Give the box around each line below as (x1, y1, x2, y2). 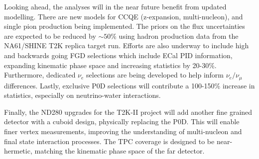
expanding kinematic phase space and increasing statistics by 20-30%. (4, 60, 217, 70)
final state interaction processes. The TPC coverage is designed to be (4, 136, 215, 146)
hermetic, (4, 146, 32, 156)
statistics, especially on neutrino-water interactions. (4, 90, 161, 100)
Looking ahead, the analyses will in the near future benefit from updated (4, 1, 227, 11)
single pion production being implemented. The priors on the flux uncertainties (4, 21, 245, 31)
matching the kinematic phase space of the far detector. (34, 146, 205, 156)
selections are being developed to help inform (86, 70, 224, 80)
